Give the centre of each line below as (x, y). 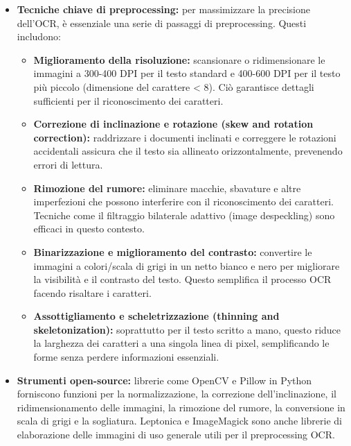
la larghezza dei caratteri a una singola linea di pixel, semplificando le (181, 343)
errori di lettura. (68, 164)
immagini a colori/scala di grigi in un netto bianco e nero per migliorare (187, 265)
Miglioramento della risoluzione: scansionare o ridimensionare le (179, 59)
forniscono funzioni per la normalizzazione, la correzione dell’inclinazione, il (177, 394)
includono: (39, 36)
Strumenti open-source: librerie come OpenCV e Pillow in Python (164, 380)
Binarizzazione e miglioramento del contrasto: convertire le (173, 251)
